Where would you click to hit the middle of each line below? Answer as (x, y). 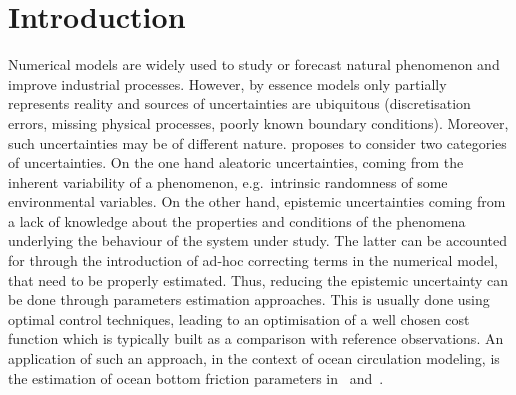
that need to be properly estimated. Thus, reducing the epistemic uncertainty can (258, 279)
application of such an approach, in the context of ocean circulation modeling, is (254, 358)
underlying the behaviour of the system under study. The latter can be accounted (257, 240)
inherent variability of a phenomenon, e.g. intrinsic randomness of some (228, 181)
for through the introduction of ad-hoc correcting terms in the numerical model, (253, 260)
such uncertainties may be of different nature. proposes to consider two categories (257, 142)
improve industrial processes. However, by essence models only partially (227, 83)
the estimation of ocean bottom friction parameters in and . (196, 377)
